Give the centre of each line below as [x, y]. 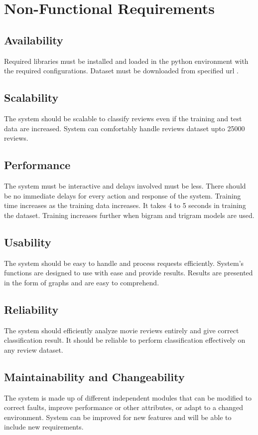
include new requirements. [44, 427]
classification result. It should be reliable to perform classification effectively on [125, 340]
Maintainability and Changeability [94, 376]
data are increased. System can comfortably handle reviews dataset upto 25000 [125, 128]
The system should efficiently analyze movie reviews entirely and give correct [122, 330]
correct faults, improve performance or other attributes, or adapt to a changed [124, 407]
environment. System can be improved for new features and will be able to [118, 417]
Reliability [31, 309]
